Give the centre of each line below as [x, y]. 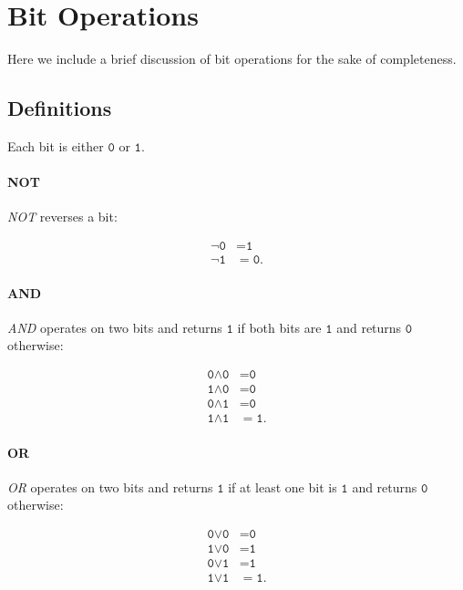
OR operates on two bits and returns [110, 486]
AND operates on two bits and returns [115, 327]
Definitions [60, 108]
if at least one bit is [283, 486]
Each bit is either [56, 145]
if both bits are [279, 327]
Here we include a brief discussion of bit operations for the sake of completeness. [232, 59]
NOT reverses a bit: [62, 217]
